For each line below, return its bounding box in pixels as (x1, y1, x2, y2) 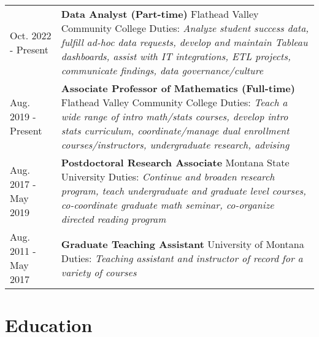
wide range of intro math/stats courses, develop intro (61, 109, 288, 123)
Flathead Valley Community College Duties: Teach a (61, 95, 288, 109)
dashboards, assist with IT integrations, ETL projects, (61, 49, 291, 63)
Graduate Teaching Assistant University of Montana (61, 236, 304, 251)
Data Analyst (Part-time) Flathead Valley (61, 7, 259, 21)
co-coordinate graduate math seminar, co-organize (61, 198, 274, 212)
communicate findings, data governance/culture (61, 63, 263, 77)
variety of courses (61, 265, 137, 279)
